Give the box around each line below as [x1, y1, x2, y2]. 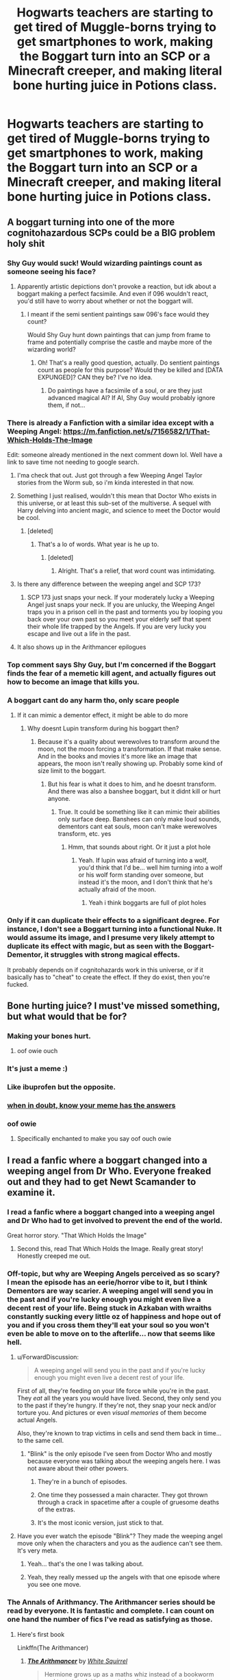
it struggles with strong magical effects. [44, 950, 180, 960]
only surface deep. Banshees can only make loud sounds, [57, 815, 221, 824]
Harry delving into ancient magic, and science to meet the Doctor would [16, 506, 220, 515]
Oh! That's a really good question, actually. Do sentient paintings [37, 358, 220, 367]
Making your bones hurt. [7, 1031, 91, 1041]
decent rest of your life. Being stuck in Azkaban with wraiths [7, 1303, 212, 1313]
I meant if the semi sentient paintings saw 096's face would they [27, 310, 209, 318]
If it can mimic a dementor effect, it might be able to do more [16, 711, 188, 719]
